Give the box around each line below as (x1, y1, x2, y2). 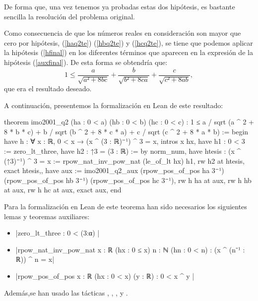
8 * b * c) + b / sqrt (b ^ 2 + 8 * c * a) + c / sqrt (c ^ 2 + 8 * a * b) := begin (4, 126, 249, 136)
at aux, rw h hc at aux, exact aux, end (4, 184, 122, 195)
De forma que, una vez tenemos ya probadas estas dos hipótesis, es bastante (4, 1, 235, 11)
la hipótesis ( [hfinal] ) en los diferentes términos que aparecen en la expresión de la (4, 47, 253, 58)
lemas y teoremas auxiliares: (4, 211, 90, 221)
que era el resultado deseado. (4, 83, 92, 94)
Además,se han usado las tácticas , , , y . (4, 287, 128, 298)
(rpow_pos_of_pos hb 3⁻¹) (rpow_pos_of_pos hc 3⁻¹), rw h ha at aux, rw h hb (4, 175, 252, 185)
